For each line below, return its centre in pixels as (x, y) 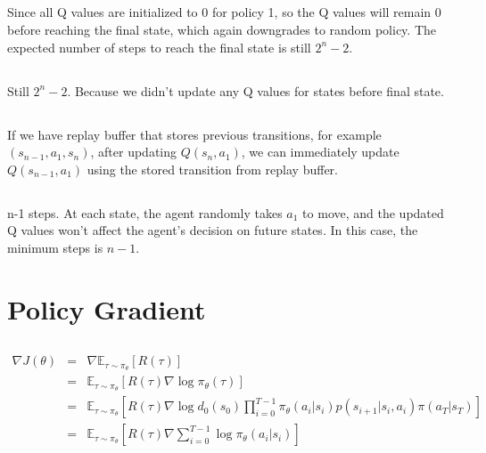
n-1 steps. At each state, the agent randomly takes (145, 212)
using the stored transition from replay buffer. (212, 169)
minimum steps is (55, 247)
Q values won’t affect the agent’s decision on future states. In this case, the (213, 230)
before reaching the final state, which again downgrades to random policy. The (222, 29)
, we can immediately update (320, 152)
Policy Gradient (107, 308)
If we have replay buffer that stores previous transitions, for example (194, 134)
